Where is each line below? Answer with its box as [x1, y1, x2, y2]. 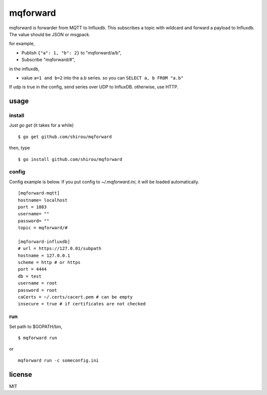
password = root [18, 287, 57, 293]
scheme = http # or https [18, 260, 81, 265]
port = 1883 [18, 204, 47, 210]
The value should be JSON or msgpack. [9, 31, 91, 37]
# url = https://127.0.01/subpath [18, 246, 101, 251]
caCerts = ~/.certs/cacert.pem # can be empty [18, 295, 133, 299]
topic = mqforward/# [18, 225, 68, 231]
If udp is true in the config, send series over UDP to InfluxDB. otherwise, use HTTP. [9, 84, 178, 90]
